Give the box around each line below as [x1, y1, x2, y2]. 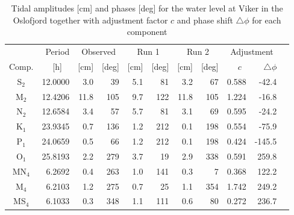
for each [252, 13, 281, 26]
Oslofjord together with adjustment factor [13, 13, 168, 26]
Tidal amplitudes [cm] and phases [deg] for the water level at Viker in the [11, 2, 283, 14]
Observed [81, 45, 116, 58]
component [127, 25, 167, 38]
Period [45, 45, 70, 58]
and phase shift [177, 13, 233, 26]
